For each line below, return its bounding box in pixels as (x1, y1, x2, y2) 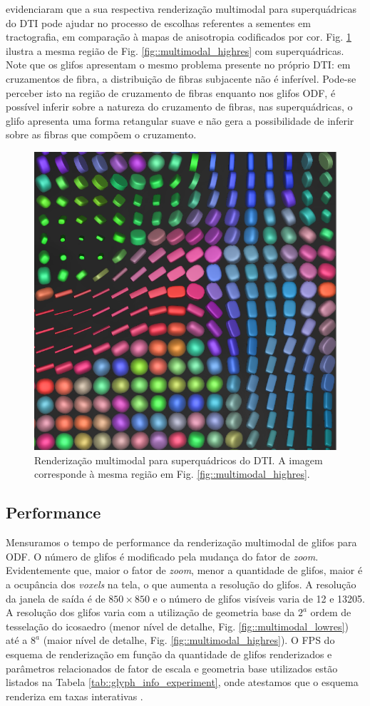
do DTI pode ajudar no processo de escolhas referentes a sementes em (6, 15, 311, 30)
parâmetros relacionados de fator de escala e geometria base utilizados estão (6, 660, 338, 675)
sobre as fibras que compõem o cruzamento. (6, 127, 197, 142)
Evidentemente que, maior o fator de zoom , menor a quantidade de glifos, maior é (6, 563, 363, 578)
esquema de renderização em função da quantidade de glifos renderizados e (6, 646, 332, 661)
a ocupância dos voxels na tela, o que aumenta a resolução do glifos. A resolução (6, 576, 356, 591)
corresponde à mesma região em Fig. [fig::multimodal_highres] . (34, 466, 310, 481)
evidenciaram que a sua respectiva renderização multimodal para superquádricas (6, 1, 357, 16)
